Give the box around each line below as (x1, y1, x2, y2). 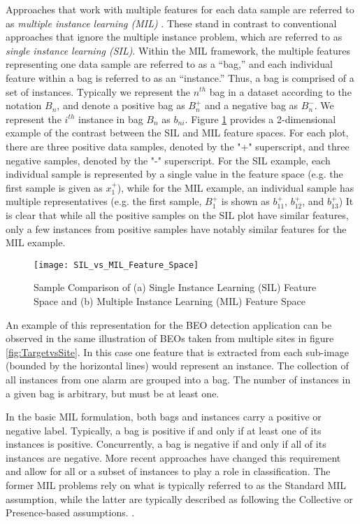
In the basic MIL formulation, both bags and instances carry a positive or (6, 409, 322, 424)
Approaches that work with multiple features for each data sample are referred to (6, 2, 354, 16)
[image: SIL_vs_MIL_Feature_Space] (34, 260, 199, 270)
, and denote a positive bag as (57, 98, 185, 113)
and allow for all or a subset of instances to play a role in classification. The (6, 464, 331, 479)
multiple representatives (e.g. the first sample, (6, 194, 202, 208)
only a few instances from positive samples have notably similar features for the (6, 221, 347, 236)
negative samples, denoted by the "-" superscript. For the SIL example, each (6, 153, 331, 167)
